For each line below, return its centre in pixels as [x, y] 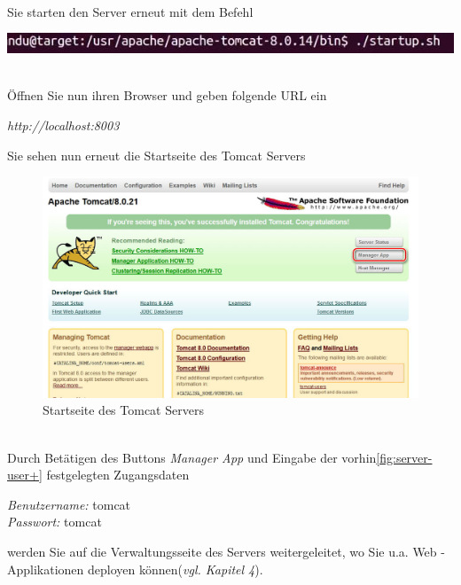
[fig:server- [404, 457]
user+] [25, 475]
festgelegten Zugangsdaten [118, 475]
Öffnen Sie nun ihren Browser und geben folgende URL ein [167, 95]
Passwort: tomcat [55, 522]
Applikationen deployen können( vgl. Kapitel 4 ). [135, 569]
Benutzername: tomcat [69, 504]
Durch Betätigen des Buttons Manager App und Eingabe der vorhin [192, 457]
